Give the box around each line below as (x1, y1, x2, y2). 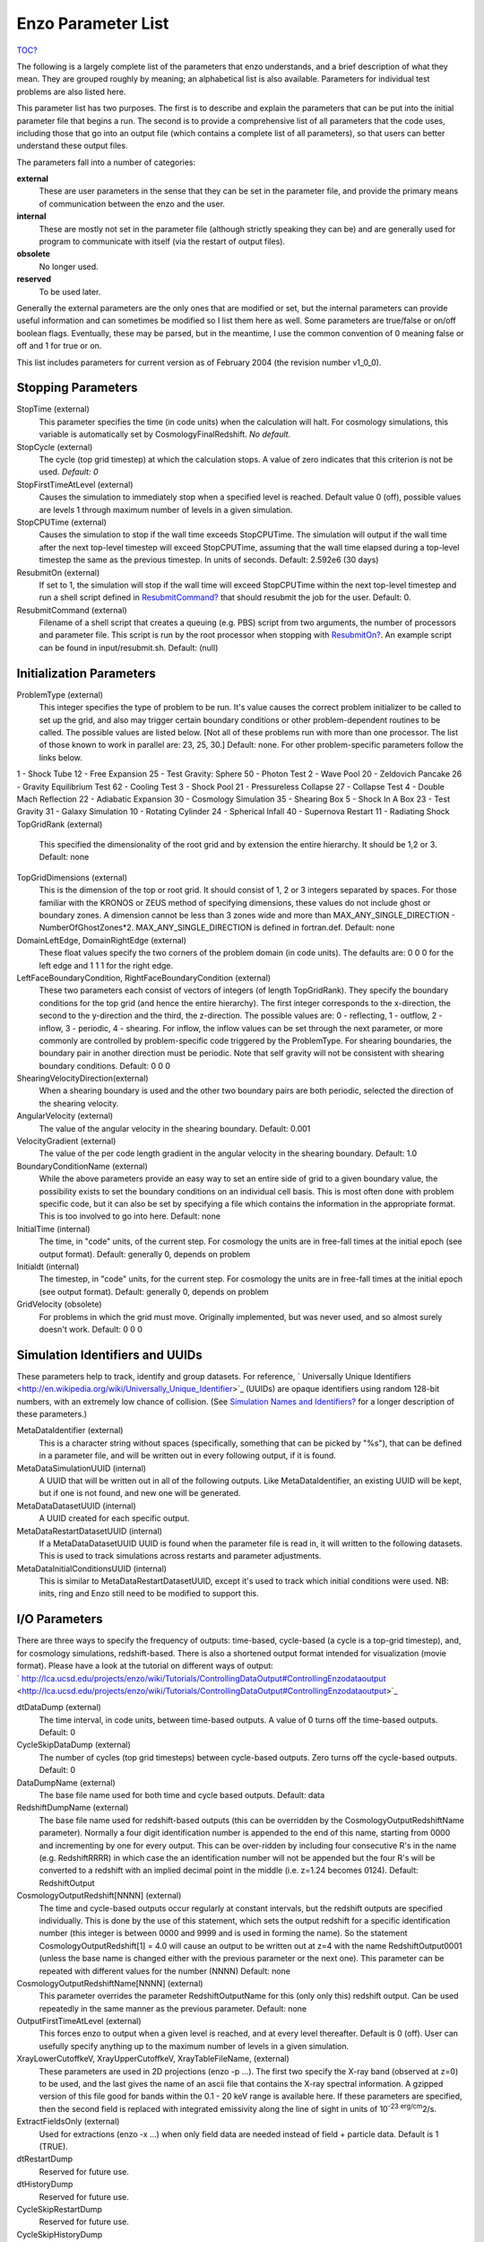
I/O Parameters (16, 1612, 103, 1627)
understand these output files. (16, 140, 128, 152)
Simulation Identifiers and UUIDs (16, 1347, 203, 1362)
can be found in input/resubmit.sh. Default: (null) (39, 642, 219, 653)
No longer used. (39, 261, 99, 272)
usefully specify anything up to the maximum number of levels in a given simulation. (39, 2040, 350, 2051)
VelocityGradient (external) (16, 1135, 117, 1147)
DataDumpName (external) (16, 1777, 116, 1788)
